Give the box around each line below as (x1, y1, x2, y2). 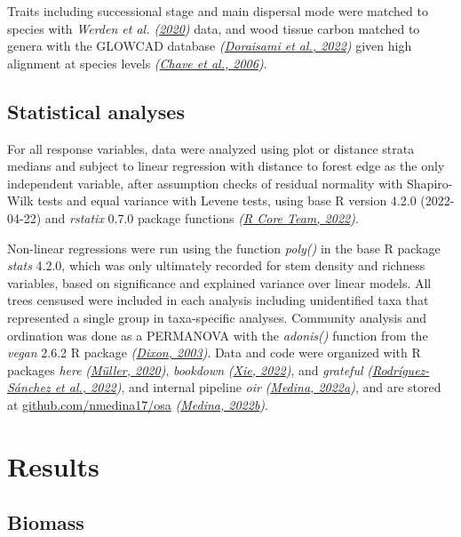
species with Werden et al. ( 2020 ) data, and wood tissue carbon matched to (7, 19, 420, 37)
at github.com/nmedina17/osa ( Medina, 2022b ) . (7, 395, 268, 413)
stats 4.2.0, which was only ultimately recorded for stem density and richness (7, 256, 425, 275)
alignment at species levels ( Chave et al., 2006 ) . (7, 53, 267, 72)
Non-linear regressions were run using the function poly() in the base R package (7, 238, 441, 257)
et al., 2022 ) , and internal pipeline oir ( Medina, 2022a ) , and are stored (54, 378, 441, 397)
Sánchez (7, 378, 51, 397)
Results (7, 447, 99, 484)
